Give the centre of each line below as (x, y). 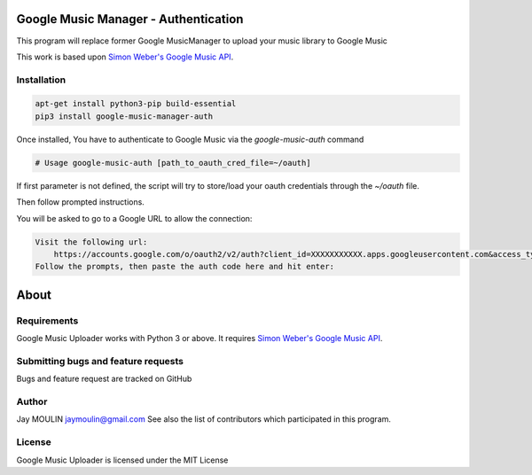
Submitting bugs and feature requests (100, 361)
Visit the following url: (91, 242)
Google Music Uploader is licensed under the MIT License (122, 460)
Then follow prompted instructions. (81, 202)
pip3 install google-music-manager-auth (124, 116)
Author (32, 401)
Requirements (47, 321)
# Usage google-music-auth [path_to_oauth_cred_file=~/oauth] (173, 163)
